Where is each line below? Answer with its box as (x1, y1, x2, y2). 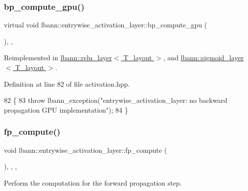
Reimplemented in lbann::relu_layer (4, 52, 112, 63)
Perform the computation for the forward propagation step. (4, 177, 182, 188)
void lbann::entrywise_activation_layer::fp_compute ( (4, 144, 167, 155)
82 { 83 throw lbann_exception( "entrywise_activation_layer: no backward (4, 95, 227, 105)
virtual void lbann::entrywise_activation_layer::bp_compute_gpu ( (4, 20, 207, 30)
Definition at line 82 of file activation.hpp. (4, 78, 130, 89)
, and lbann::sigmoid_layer (163, 52, 244, 63)
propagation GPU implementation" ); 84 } (4, 104, 128, 115)
